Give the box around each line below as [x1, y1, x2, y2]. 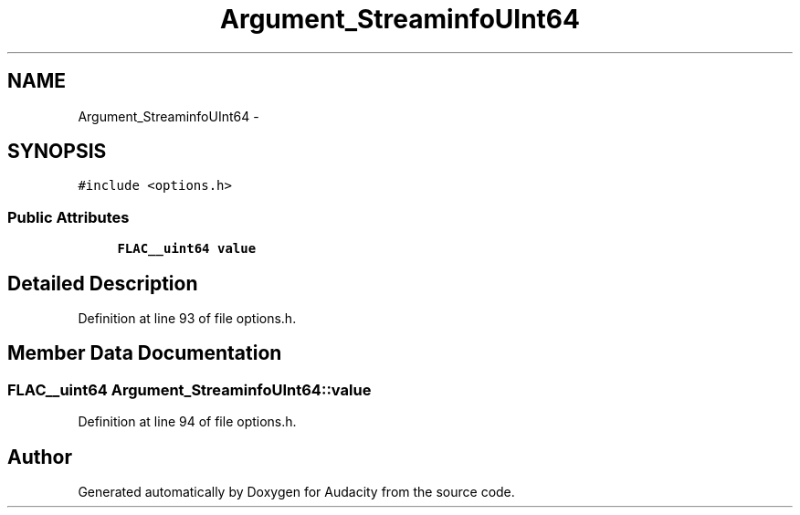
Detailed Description [7, 271, 198, 295]
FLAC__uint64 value [117, 241, 257, 257]
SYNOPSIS [7, 140, 107, 163]
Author [7, 445, 72, 468]
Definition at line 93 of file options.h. [78, 310, 297, 327]
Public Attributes [7, 207, 130, 226]
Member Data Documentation [7, 342, 282, 365]
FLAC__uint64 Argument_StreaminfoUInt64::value [7, 380, 372, 399]
